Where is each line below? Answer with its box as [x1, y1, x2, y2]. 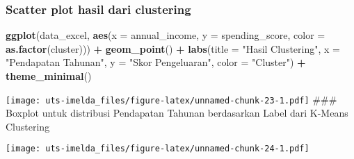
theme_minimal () [6, 69, 92, 83]
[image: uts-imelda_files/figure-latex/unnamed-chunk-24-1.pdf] [6, 144, 309, 154]
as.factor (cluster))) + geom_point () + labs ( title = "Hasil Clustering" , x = [6, 41, 340, 56]
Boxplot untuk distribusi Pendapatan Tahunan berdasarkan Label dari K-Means [6, 106, 348, 120]
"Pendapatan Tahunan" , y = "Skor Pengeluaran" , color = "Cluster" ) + [6, 55, 306, 69]
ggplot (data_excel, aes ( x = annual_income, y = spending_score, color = [6, 28, 325, 42]
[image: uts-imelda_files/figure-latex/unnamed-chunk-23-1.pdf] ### [6, 92, 337, 106]
